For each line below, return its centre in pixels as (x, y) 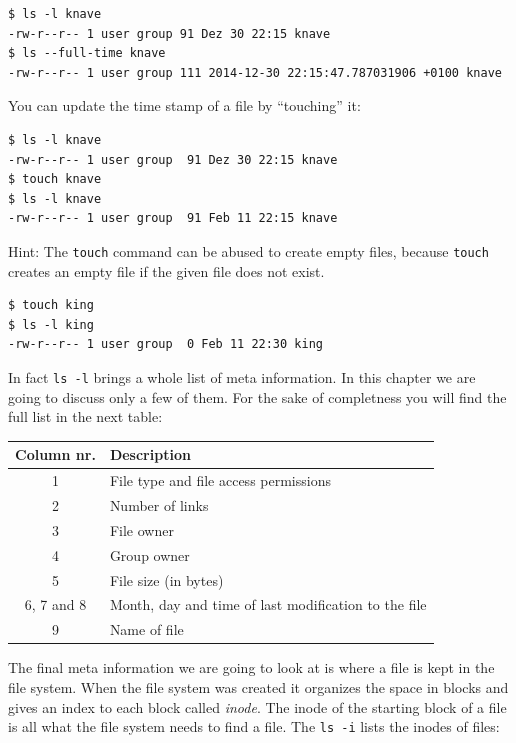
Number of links (159, 505)
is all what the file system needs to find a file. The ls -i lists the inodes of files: (254, 726)
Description (150, 454)
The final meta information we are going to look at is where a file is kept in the (251, 667)
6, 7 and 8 (55, 604)
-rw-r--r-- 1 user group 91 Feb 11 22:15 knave (173, 218)
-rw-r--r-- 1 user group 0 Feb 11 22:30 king (165, 344)
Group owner (149, 554)
